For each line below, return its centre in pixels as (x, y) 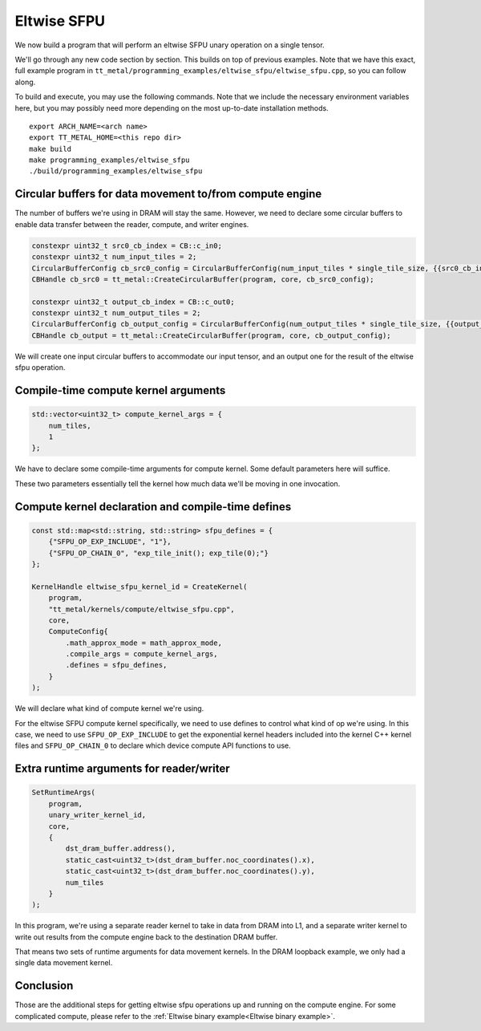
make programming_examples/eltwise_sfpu (109, 160)
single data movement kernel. (64, 963)
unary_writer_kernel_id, (97, 815)
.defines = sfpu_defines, (116, 665)
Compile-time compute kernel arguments (120, 390)
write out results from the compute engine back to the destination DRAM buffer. (146, 937)
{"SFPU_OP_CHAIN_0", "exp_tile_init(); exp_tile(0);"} (158, 553)
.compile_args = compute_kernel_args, (141, 654)
